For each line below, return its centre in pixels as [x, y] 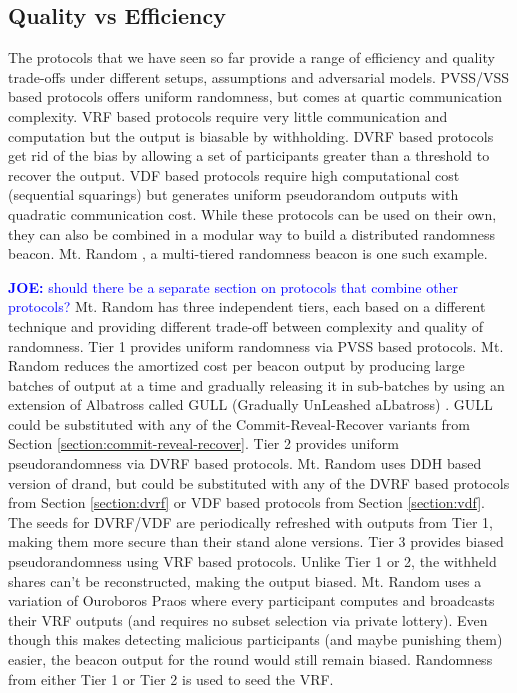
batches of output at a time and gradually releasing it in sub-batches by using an [256, 384]
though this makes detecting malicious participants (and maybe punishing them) [255, 639]
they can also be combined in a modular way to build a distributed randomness [251, 233]
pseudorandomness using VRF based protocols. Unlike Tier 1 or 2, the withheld [252, 561]
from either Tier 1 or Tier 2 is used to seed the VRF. [171, 678]
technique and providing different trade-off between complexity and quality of [245, 325]
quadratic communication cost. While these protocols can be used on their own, [252, 213]
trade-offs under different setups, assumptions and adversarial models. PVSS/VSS [259, 76]
